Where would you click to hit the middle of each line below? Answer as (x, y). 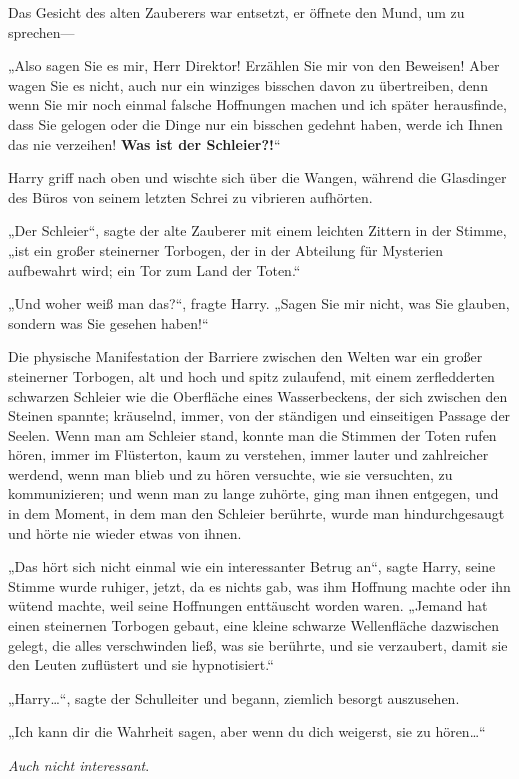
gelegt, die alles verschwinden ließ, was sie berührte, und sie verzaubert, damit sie (258, 644)
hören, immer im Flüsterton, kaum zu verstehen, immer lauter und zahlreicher (248, 454)
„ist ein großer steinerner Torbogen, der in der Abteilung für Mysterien (226, 249)
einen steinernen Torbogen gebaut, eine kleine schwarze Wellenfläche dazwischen (254, 625)
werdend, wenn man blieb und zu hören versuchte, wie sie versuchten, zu (230, 473)
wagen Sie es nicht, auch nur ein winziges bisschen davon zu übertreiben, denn (248, 84)
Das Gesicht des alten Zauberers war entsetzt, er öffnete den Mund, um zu (236, 12)
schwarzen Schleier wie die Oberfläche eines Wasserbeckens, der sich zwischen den (258, 395)
